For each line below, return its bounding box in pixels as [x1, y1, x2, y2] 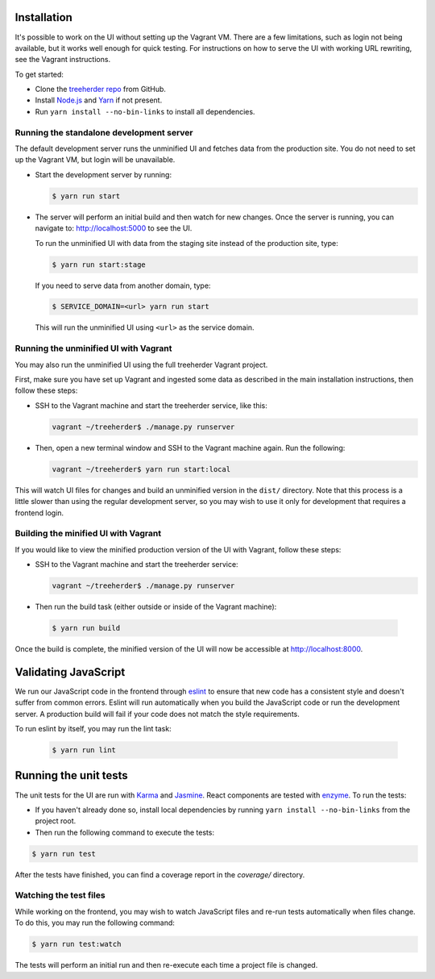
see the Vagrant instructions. [14, 55, 111, 65]
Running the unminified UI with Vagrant [14, 343, 172, 354]
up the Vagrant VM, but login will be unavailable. [14, 155, 176, 165]
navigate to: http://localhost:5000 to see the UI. [35, 223, 193, 233]
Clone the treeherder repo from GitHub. [35, 85, 167, 94]
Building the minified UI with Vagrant [14, 528, 161, 539]
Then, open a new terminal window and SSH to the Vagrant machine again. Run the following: [35, 443, 346, 452]
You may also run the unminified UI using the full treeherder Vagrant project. [14, 360, 268, 369]
